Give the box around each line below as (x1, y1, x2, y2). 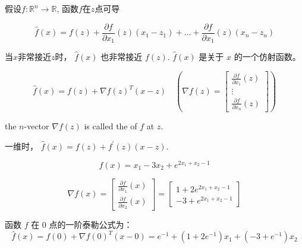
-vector (24, 120, 49, 132)
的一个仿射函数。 (234, 50, 301, 63)
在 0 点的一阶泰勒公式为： (31, 218, 133, 231)
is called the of (84, 120, 137, 132)
